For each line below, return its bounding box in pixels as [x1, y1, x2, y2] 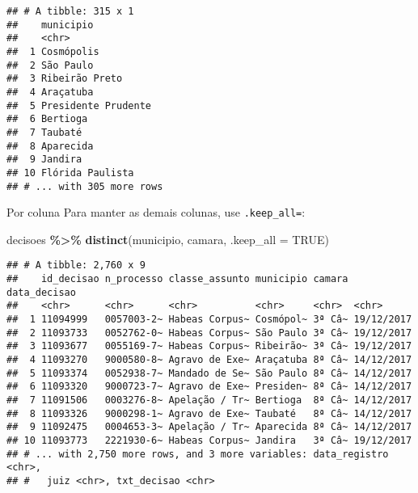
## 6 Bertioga [6, 113, 88, 125]
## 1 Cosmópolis [6, 45, 99, 57]
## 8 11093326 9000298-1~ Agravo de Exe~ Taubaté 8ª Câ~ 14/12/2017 [6, 407, 412, 419]
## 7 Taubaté [6, 126, 82, 138]
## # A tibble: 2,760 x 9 [6, 259, 146, 272]
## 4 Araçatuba [6, 86, 94, 98]
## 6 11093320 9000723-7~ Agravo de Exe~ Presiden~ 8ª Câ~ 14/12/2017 [6, 381, 412, 393]
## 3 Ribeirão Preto [6, 73, 123, 85]
